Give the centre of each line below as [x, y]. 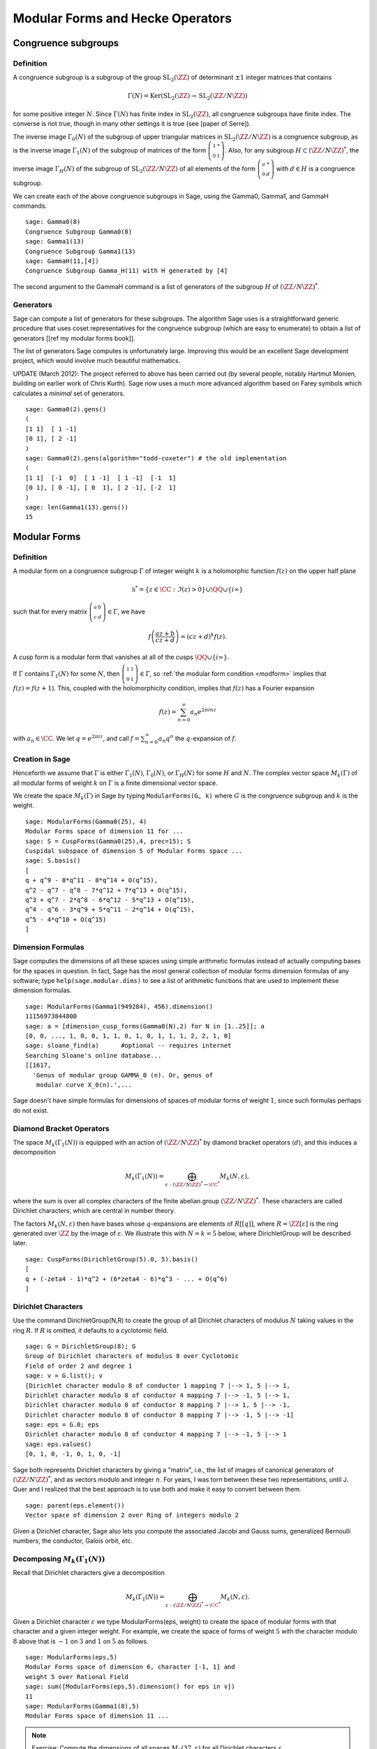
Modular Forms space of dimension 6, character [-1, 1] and [130, 1667]
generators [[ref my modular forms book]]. [74, 338]
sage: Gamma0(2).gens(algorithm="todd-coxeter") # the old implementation [156, 458]
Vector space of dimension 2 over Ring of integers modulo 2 [132, 1515]
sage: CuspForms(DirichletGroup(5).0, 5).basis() [112, 1259]
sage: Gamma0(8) [53, 222]
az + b [165, 633]
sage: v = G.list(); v [64, 1376]
